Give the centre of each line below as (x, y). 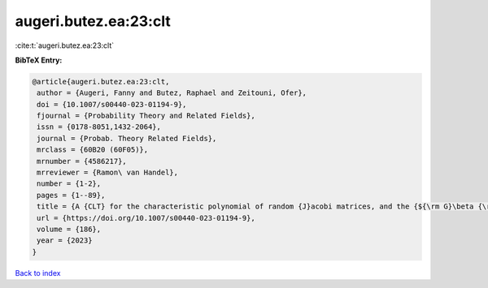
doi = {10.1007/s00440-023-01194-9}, (112, 104)
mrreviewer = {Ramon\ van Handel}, (108, 173)
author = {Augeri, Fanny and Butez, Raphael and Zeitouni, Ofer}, (172, 93)
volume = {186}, (69, 229)
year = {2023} (65, 241)
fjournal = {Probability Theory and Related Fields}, (146, 116)
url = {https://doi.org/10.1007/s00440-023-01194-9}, (146, 218)
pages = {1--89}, (71, 195)
